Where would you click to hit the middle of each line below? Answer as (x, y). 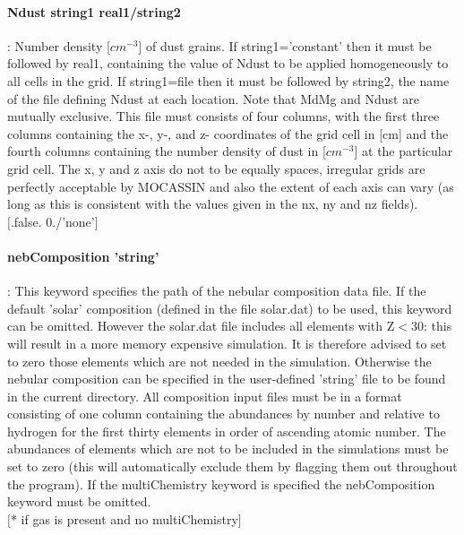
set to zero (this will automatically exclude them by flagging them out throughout (232, 466)
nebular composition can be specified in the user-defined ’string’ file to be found (227, 379)
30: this (431, 326)
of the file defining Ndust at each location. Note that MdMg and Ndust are (213, 98)
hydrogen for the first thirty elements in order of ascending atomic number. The (227, 431)
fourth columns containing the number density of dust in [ (167, 151)
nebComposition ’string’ (83, 256)
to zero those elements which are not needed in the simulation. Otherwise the (219, 361)
